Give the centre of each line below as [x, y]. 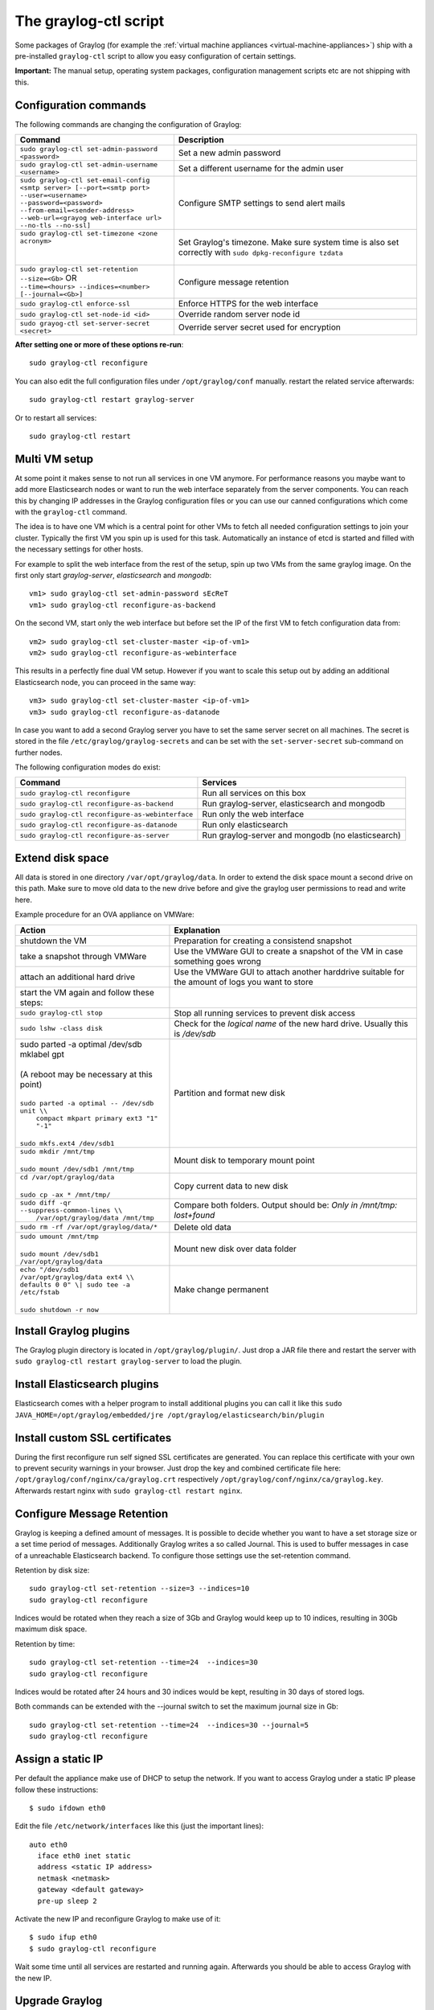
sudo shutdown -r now [59, 1309]
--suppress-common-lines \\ [71, 1210]
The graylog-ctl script [90, 21]
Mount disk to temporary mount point [244, 1160]
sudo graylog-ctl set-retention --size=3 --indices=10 [139, 1589]
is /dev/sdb [195, 1033]
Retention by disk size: [52, 1570]
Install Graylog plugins [72, 1331]
